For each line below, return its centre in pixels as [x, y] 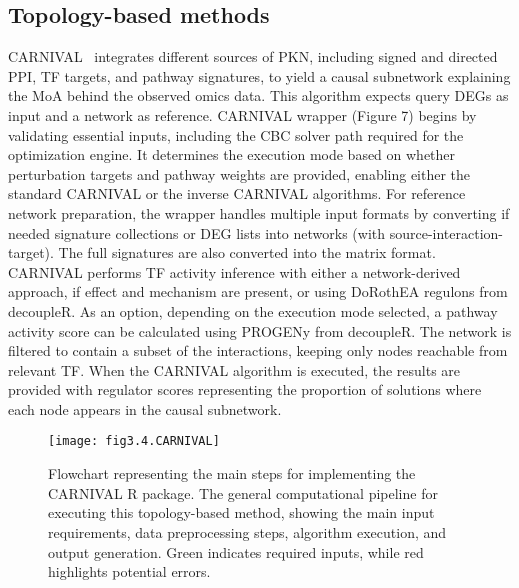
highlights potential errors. [129, 571]
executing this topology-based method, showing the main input [241, 512]
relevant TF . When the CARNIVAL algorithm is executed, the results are [234, 369]
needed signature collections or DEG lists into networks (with [197, 232]
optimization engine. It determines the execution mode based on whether [232, 154]
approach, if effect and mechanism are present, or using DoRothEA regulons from [258, 291]
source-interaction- [446, 232]
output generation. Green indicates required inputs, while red [236, 551]
